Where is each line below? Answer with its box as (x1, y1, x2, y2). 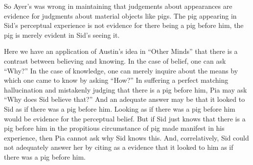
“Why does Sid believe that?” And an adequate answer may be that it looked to (4, 94, 245, 104)
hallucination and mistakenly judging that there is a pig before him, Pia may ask (4, 84, 247, 94)
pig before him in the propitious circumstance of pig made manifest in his (4, 123, 225, 133)
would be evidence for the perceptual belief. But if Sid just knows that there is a (4, 113, 246, 123)
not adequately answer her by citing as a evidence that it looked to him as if (4, 142, 233, 152)
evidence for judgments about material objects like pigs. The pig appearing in (4, 10, 237, 21)
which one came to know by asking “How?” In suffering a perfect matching (4, 75, 229, 85)
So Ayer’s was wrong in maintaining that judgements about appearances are (4, 1, 232, 11)
